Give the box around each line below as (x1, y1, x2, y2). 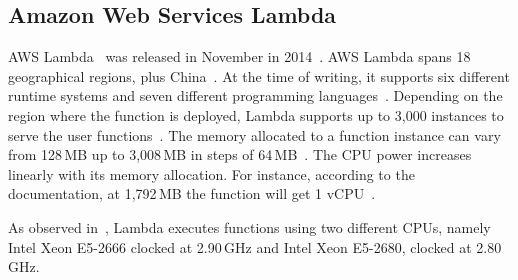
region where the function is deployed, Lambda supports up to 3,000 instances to (8, 104, 504, 125)
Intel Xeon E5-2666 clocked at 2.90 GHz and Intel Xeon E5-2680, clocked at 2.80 (8, 236, 502, 257)
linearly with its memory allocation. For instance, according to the (8, 163, 415, 184)
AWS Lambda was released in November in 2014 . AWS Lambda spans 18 (8, 46, 471, 67)
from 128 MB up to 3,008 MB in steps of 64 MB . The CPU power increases (8, 144, 472, 165)
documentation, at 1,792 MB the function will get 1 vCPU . (8, 183, 376, 204)
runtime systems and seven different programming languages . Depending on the (8, 85, 503, 106)
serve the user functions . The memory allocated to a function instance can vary (8, 124, 501, 145)
